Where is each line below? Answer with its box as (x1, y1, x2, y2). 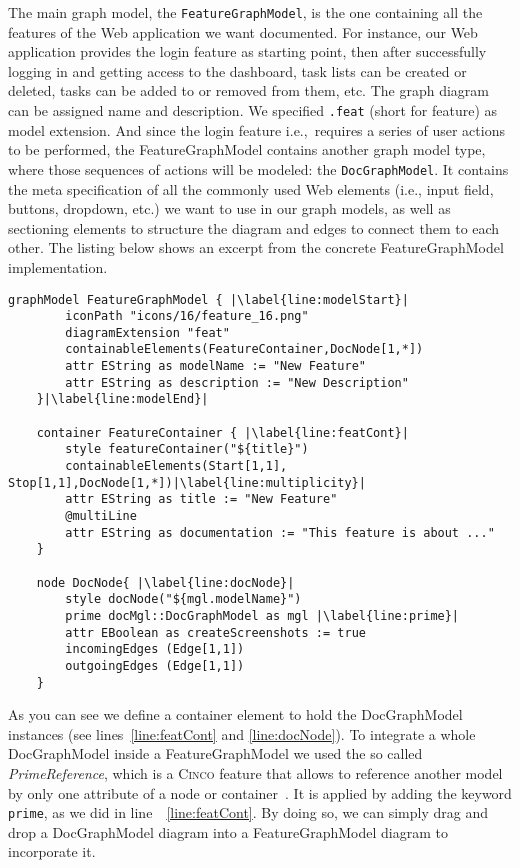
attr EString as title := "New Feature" (65, 492, 338, 507)
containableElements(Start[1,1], (65, 459, 288, 474)
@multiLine (65, 509, 137, 524)
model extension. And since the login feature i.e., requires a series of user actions (8, 119, 505, 140)
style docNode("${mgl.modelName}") (65, 592, 302, 607)
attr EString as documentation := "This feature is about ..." (65, 525, 495, 540)
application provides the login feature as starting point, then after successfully (8, 41, 487, 62)
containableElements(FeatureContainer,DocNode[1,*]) (65, 342, 424, 357)
